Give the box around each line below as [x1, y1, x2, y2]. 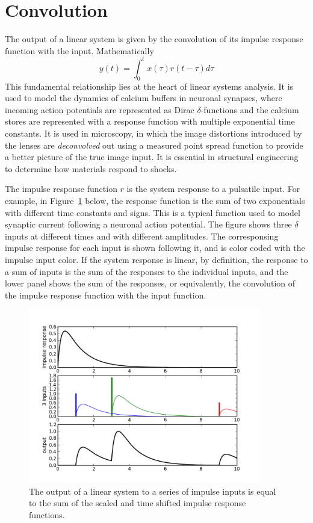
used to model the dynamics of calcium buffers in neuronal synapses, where [5, 91, 282, 104]
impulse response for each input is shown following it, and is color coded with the [5, 241, 305, 254]
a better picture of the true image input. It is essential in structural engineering [5, 150, 299, 163]
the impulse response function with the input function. [5, 288, 206, 301]
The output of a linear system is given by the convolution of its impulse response [5, 32, 303, 45]
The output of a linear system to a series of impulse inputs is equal [29, 484, 276, 497]
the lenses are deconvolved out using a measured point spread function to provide [5, 138, 303, 151]
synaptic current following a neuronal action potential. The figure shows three [5, 218, 292, 231]
